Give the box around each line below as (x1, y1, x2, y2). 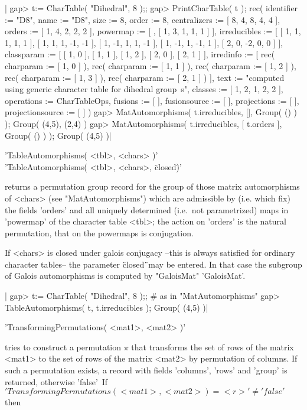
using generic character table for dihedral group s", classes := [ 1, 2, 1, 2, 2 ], (5, 83, 283, 95)
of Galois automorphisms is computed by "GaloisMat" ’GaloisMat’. (5, 269, 246, 282)
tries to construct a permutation (5, 340, 122, 353)
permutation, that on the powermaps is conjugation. (5, 226, 194, 239)
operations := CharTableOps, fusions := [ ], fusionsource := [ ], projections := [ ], (5, 94, 299, 106)
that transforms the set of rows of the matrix (131, 340, 294, 353)
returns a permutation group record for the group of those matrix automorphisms (5, 180, 300, 193)
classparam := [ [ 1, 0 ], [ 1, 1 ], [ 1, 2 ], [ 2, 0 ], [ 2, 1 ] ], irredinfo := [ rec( (5, 48, 275, 60)
